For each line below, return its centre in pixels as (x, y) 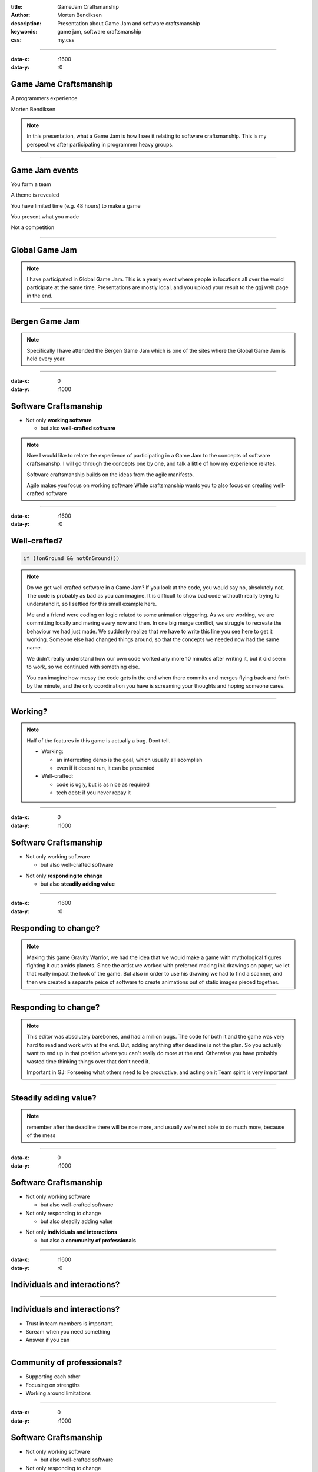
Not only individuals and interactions (72, 1232)
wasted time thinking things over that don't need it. (88, 1061)
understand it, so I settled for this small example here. (92, 604)
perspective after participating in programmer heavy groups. (100, 144)
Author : (21, 15)
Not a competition (33, 227)
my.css (66, 40)
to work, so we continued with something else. (83, 667)
